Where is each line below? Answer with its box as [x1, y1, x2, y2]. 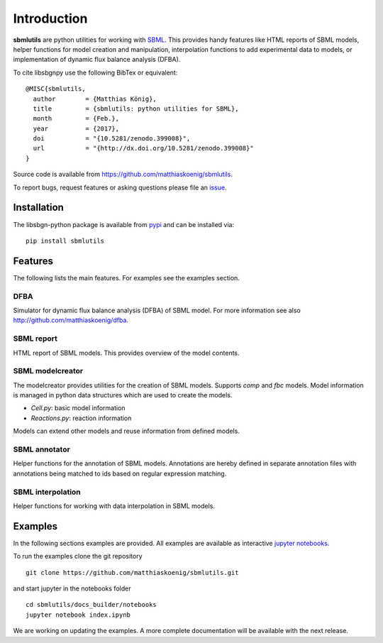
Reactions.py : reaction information [30, 414, 132, 422]
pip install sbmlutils [26, 236, 105, 245]
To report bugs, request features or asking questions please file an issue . [13, 183, 227, 192]
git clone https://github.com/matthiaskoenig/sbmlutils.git [26, 568, 239, 576]
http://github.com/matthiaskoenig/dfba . [13, 316, 129, 324]
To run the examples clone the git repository [13, 552, 143, 561]
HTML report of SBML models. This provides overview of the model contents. [13, 348, 240, 357]
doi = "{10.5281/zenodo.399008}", [33, 135, 191, 143]
